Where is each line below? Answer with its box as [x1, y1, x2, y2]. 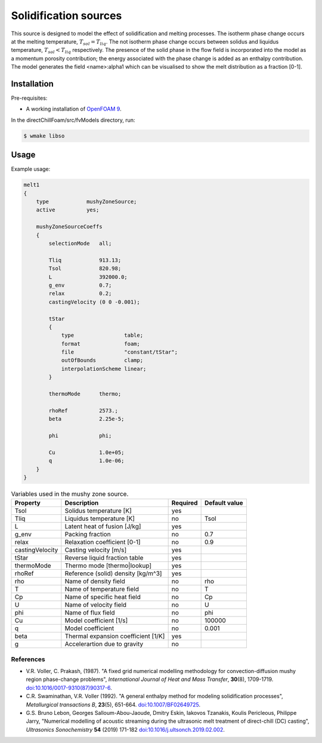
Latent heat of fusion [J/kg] [64, 523, 141, 531]
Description [64, 499, 99, 507]
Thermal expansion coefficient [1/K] [64, 632, 165, 640]
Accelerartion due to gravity [64, 640, 143, 648]
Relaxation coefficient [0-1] [64, 538, 141, 546]
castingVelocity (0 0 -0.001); [48, 299, 140, 305]
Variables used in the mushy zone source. [11, 490, 129, 498]
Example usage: [11, 165, 51, 173]
